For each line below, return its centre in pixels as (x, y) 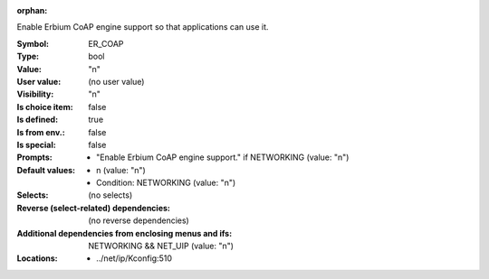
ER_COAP (106, 43)
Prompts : (35, 157)
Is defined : (38, 120)
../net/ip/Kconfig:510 (134, 258)
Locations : (37, 258)
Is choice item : (45, 107)
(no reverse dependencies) (139, 220)
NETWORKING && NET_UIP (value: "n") (161, 246)
